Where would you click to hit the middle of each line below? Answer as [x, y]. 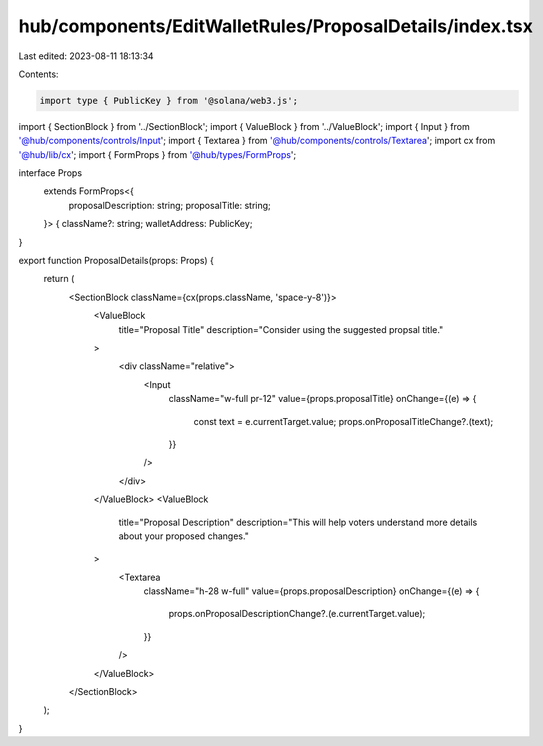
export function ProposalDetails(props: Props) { [116, 261]
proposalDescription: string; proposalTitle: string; [170, 205]
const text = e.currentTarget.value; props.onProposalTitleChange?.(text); [343, 421]
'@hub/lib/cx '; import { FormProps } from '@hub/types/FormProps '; [157, 154]
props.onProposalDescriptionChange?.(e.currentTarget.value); [297, 614]
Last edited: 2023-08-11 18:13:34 [86, 56]
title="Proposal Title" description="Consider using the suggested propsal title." [281, 329]
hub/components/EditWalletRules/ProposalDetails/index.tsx [276, 26]
